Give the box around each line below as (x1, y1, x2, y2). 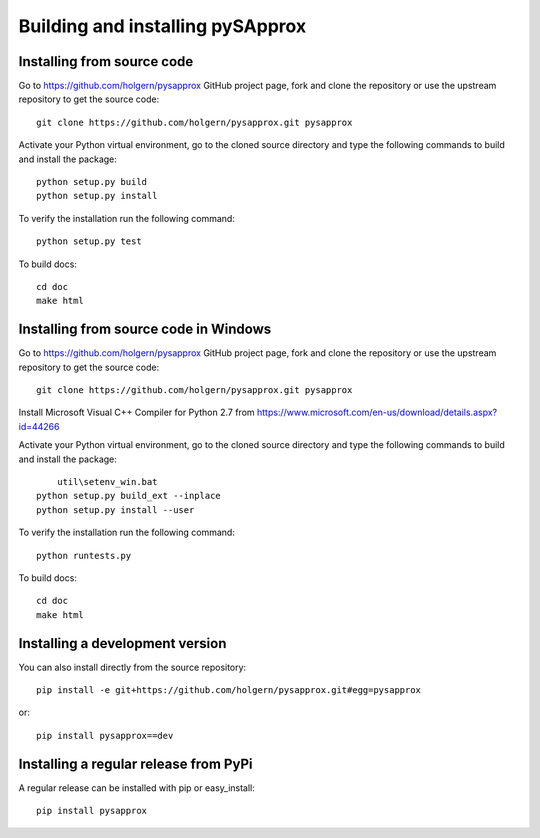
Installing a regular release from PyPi (18, 755, 253, 772)
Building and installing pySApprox (18, 15, 307, 37)
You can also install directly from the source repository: (18, 661, 247, 673)
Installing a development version (18, 635, 227, 652)
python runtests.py (36, 550, 132, 561)
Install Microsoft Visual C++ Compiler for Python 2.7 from (18, 406, 255, 419)
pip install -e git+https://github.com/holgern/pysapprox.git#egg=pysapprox (36, 685, 422, 696)
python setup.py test (36, 236, 142, 247)
